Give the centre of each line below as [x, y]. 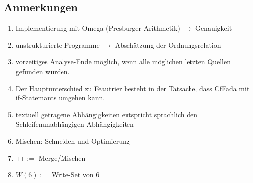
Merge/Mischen [62, 157]
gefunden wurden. [43, 71]
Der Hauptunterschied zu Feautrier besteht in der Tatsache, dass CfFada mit [132, 88]
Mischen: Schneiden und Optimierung [73, 140]
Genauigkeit [214, 28]
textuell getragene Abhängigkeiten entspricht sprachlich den [107, 114]
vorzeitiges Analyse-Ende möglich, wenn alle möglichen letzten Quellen [123, 61]
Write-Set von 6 [75, 174]
